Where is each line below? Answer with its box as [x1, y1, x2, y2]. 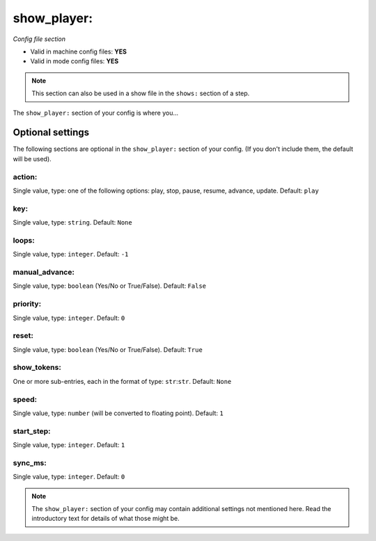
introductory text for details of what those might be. [31, 515, 180, 523]
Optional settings [13, 127, 90, 138]
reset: [13, 331, 34, 341]
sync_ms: [13, 458, 47, 467]
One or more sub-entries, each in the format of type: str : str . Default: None [13, 377, 232, 385]
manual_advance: [13, 267, 75, 277]
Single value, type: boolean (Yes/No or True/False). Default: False [13, 282, 207, 290]
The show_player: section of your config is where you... [13, 108, 179, 117]
